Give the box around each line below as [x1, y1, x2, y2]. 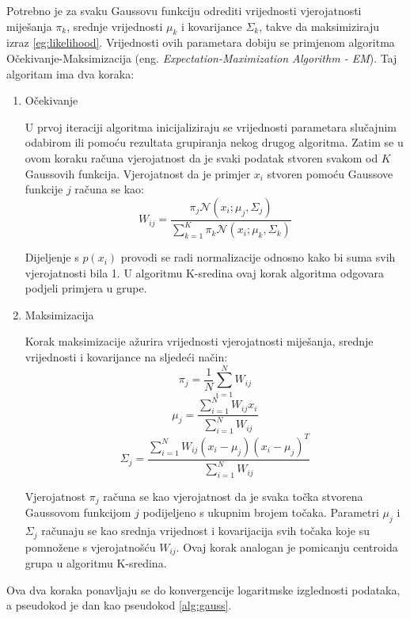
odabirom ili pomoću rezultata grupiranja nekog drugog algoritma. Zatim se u [25, 134, 404, 151]
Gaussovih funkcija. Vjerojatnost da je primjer [25, 165, 251, 181]
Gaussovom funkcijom [25, 504, 131, 521]
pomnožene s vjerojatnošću [25, 538, 156, 555]
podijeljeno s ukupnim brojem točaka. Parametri [142, 504, 379, 521]
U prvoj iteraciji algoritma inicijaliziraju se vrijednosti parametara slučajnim [25, 118, 397, 135]
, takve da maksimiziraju [259, 17, 379, 34]
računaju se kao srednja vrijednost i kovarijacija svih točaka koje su [41, 522, 370, 539]
